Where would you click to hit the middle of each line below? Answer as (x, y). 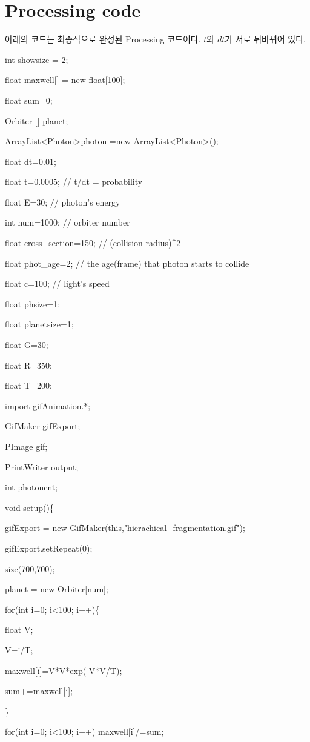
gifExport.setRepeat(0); (49, 548)
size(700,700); (30, 568)
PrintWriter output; (42, 466)
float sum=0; (29, 100)
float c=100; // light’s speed (57, 283)
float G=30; (27, 345)
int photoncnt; (31, 487)
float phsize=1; (33, 303)
